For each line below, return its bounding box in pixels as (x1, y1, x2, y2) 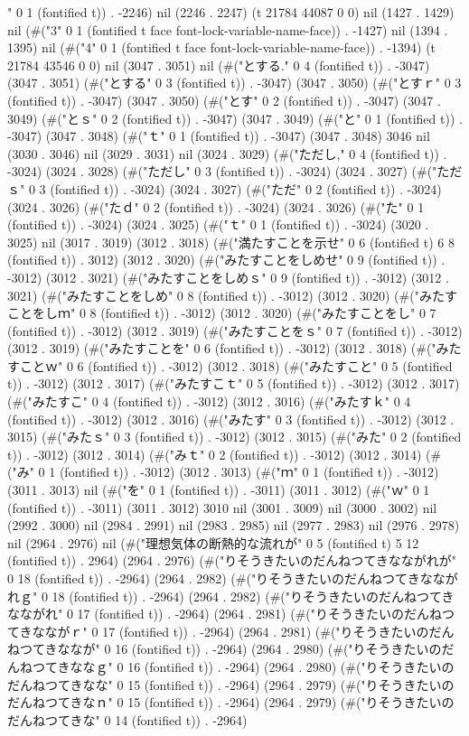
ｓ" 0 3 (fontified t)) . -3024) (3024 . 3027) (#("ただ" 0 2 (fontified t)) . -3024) (7, 179, 442, 198)
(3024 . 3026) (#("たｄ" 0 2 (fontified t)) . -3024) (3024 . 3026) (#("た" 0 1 (7, 197, 425, 216)
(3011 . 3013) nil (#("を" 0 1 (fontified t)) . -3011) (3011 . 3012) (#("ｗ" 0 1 (7, 480, 430, 499)
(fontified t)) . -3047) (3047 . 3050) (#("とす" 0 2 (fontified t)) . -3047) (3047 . (7, 90, 441, 109)
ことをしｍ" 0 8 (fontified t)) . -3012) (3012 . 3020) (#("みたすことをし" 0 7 (7, 303, 436, 322)
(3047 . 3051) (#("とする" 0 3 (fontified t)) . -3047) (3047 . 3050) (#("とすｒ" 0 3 (7, 73, 462, 92)
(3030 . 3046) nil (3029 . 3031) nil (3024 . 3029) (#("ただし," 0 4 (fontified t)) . (7, 144, 447, 163)
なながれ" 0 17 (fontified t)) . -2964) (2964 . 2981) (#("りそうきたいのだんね (7, 604, 443, 623)
